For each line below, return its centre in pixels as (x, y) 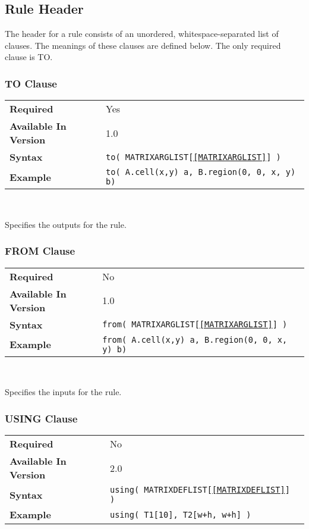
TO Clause (31, 83)
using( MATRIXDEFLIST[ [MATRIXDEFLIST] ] (200, 490)
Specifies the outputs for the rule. (66, 224)
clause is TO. (29, 57)
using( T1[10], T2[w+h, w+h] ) (180, 514)
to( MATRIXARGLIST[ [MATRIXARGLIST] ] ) (193, 157)
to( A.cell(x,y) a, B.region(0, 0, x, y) (201, 172)
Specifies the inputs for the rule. (63, 392)
